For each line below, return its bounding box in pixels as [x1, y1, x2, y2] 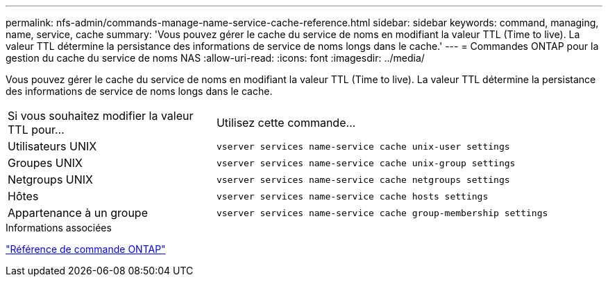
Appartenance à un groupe [8, 206, 148, 220]
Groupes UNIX [8, 156, 83, 170]
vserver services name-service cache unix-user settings [216, 141, 510, 152]
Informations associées [6, 222, 112, 233]
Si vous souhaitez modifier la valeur [8, 109, 194, 123]
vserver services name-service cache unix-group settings [216, 157, 516, 168]
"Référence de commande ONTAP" [6, 243, 166, 255]
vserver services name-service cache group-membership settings [216, 207, 548, 218]
